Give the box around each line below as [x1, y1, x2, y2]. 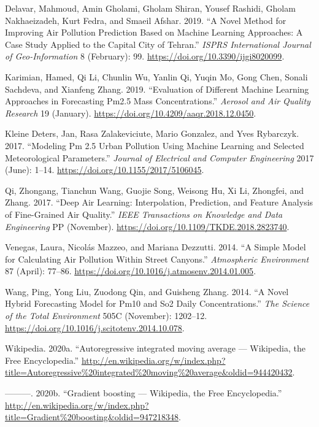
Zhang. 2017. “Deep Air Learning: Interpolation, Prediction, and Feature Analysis [5, 196, 313, 209]
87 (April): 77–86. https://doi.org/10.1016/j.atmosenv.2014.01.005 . [5, 264, 256, 277]
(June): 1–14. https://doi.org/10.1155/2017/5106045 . [5, 163, 204, 176]
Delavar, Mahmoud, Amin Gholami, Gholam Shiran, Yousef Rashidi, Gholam [5, 2, 296, 14]
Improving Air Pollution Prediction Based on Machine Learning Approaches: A [5, 26, 303, 39]
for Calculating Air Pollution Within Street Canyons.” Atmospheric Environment [5, 252, 309, 265]
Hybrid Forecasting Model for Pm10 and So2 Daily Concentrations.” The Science [5, 297, 310, 310]
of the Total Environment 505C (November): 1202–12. [5, 309, 207, 322]
